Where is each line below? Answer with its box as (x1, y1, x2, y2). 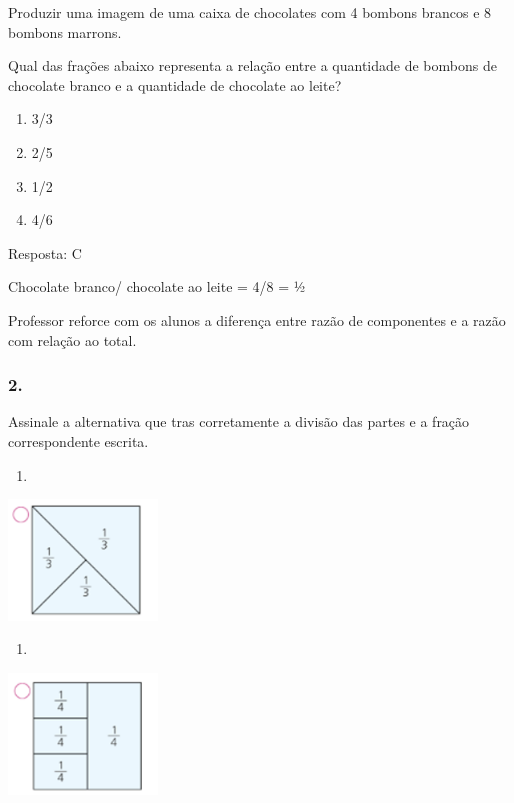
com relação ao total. (8, 329, 137, 350)
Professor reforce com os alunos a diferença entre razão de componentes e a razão (8, 309, 506, 330)
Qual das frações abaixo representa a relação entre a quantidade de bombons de (8, 55, 497, 76)
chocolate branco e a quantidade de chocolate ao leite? (8, 74, 342, 95)
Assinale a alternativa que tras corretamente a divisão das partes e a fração (8, 411, 470, 432)
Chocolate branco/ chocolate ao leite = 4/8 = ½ (8, 276, 306, 297)
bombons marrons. (8, 21, 122, 42)
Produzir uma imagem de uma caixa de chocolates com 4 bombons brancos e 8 (8, 2, 492, 22)
